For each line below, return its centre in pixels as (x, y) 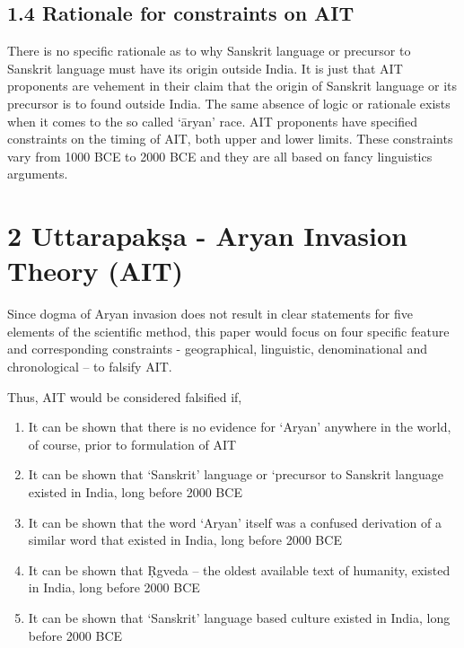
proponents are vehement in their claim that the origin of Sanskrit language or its (232, 86)
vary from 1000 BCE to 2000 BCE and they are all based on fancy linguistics (220, 156)
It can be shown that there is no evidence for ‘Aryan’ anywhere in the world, (240, 427)
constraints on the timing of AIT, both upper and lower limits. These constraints (230, 139)
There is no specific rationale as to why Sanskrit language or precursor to (209, 51)
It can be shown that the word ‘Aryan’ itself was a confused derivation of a (235, 522)
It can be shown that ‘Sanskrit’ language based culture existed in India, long (239, 617)
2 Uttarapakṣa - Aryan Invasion (207, 236)
